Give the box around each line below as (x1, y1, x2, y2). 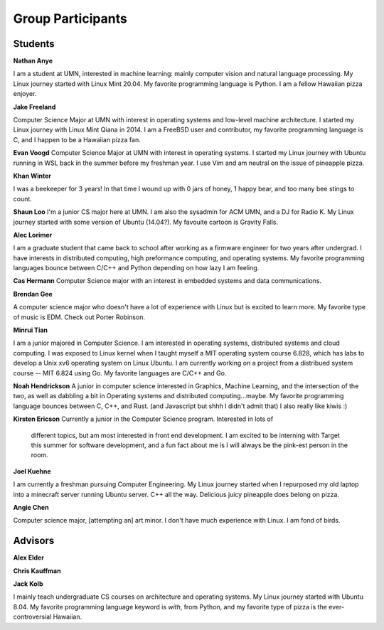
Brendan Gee (13, 289, 53, 298)
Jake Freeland (13, 102, 56, 111)
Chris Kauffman (13, 566, 61, 575)
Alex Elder (13, 553, 44, 562)
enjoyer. (13, 90, 37, 98)
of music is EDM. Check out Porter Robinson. (13, 313, 146, 321)
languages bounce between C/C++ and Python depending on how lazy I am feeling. (13, 264, 260, 272)
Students (13, 38, 55, 50)
